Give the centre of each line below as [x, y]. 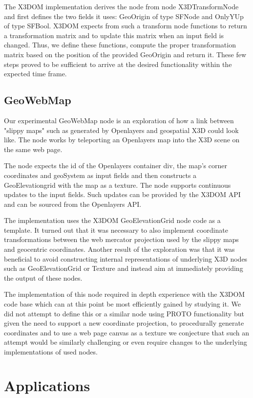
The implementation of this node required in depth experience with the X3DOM [125, 294]
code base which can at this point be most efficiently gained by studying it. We [122, 304]
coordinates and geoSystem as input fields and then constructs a [100, 175]
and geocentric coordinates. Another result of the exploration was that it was [119, 249]
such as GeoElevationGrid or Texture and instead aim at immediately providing [124, 268]
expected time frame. [35, 74]
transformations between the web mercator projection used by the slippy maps [121, 239]
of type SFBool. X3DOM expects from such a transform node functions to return [126, 26]
